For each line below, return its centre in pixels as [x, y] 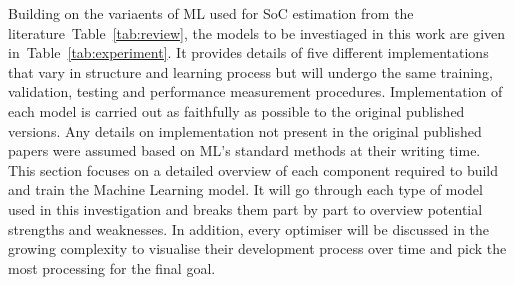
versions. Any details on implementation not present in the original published [245, 130]
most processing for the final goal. [112, 267]
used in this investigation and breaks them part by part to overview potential [245, 208]
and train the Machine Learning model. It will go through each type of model [245, 189]
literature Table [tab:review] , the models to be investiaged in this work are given [257, 32]
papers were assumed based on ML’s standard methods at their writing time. [244, 150]
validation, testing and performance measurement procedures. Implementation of [255, 91]
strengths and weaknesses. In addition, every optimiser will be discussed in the [249, 228]
